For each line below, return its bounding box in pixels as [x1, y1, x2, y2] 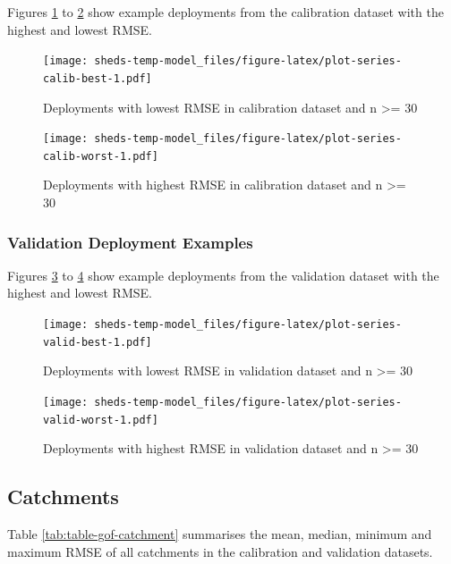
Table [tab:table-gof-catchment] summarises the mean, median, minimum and [7, 525, 432, 543]
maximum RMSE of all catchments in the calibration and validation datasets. [7, 542, 433, 560]
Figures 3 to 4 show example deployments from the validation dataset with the [7, 265, 439, 284]
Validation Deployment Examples [7, 231, 253, 253]
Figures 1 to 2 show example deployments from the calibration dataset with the [7, 3, 444, 21]
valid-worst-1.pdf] [43, 413, 158, 426]
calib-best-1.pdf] [43, 72, 152, 85]
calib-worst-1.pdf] [43, 149, 158, 163]
